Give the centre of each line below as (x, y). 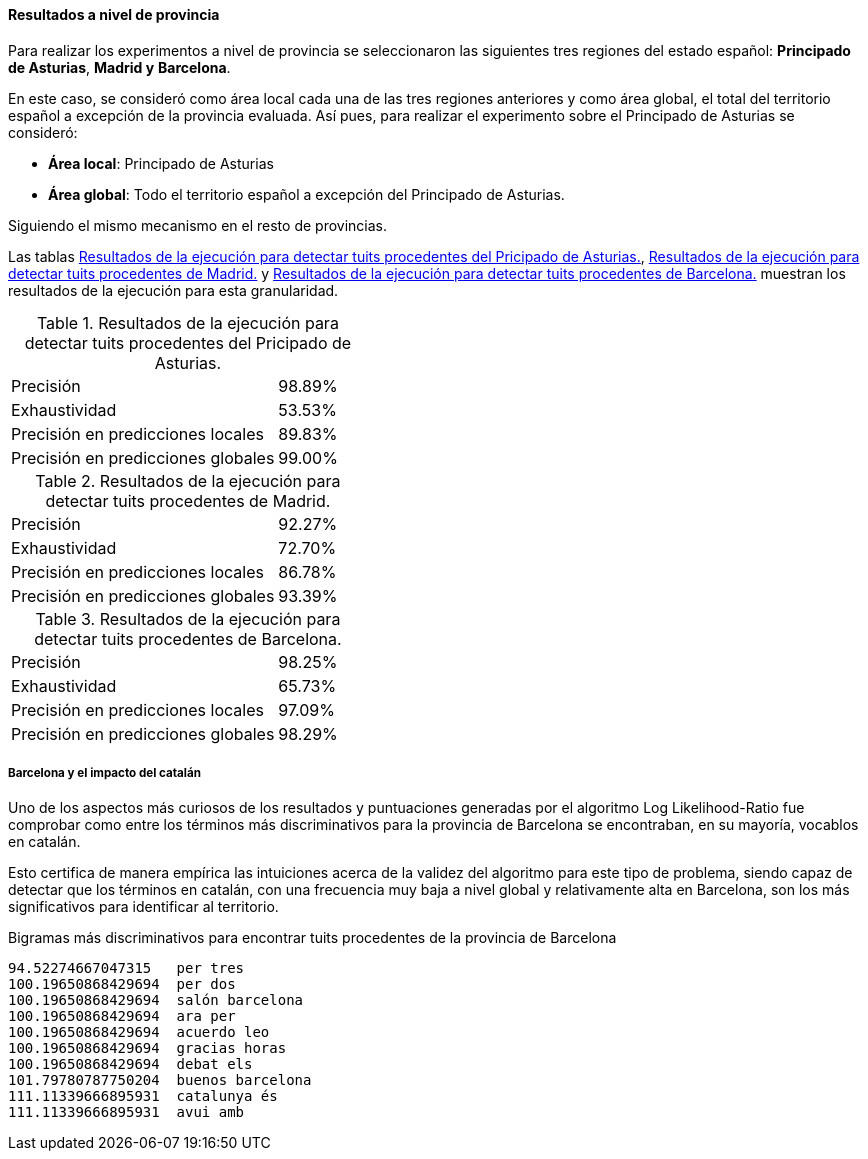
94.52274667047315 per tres (126, 968)
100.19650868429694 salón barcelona (156, 1000)
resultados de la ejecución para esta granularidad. (173, 290)
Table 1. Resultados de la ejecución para (187, 322)
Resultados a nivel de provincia (114, 14)
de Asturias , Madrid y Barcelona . (119, 67)
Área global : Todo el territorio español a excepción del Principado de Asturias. (306, 194)
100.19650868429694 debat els (130, 1064)
